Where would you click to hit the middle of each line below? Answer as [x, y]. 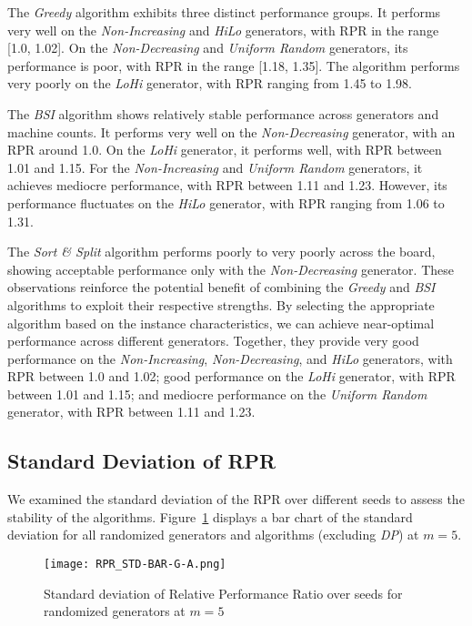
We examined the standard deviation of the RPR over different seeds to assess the [236, 499]
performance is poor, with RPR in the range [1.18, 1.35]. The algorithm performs [234, 65]
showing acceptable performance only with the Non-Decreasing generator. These [231, 269]
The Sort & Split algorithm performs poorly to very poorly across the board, [221, 252]
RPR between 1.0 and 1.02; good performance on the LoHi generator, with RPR [231, 376]
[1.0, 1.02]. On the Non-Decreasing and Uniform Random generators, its [208, 48]
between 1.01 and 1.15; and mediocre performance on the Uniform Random [217, 394]
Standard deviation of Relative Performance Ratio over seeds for [223, 593]
